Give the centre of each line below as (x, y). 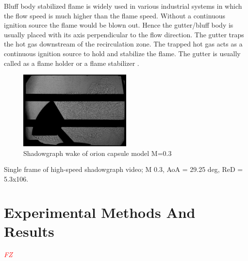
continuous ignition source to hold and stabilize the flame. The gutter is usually (122, 53)
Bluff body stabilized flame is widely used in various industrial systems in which (123, 6)
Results (29, 231)
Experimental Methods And (100, 212)
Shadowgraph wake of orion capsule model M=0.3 (98, 153)
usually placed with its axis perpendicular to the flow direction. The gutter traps (124, 34)
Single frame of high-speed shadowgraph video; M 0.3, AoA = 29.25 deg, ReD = (124, 169)
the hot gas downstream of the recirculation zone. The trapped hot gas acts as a (123, 44)
